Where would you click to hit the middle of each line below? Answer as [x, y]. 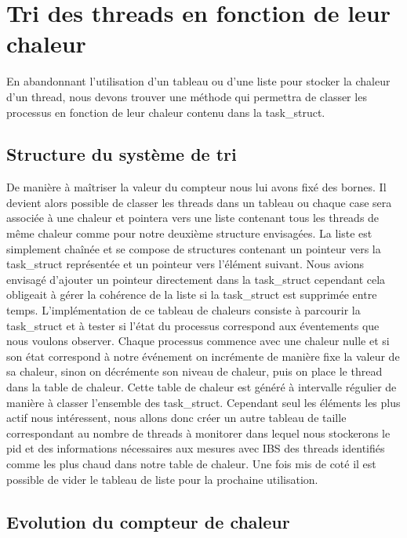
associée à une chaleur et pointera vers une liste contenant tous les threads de [193, 218]
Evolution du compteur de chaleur [148, 521]
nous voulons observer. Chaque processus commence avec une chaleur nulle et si [198, 341]
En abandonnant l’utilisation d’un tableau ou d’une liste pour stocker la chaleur [198, 81]
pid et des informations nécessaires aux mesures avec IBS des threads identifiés [196, 448]
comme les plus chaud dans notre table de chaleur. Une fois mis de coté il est [191, 463]
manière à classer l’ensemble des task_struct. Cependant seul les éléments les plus [203, 402]
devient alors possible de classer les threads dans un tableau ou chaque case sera [199, 202]
